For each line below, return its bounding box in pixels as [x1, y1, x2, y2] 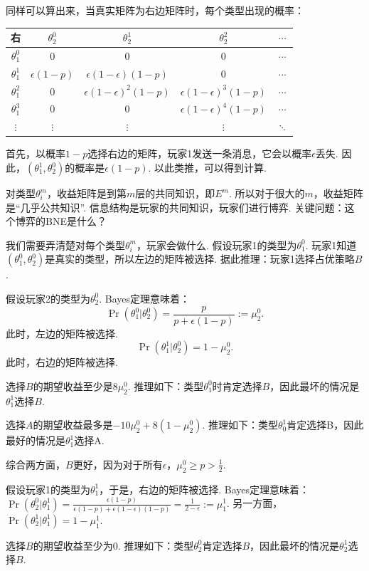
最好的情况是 [6, 433, 65, 448]
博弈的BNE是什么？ [15, 214, 107, 229]
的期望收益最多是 [33, 417, 113, 432]
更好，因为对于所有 [73, 456, 163, 471]
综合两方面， [6, 456, 65, 471]
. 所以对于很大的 [229, 186, 305, 200]
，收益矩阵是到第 [46, 186, 127, 200]
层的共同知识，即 [135, 186, 215, 200]
